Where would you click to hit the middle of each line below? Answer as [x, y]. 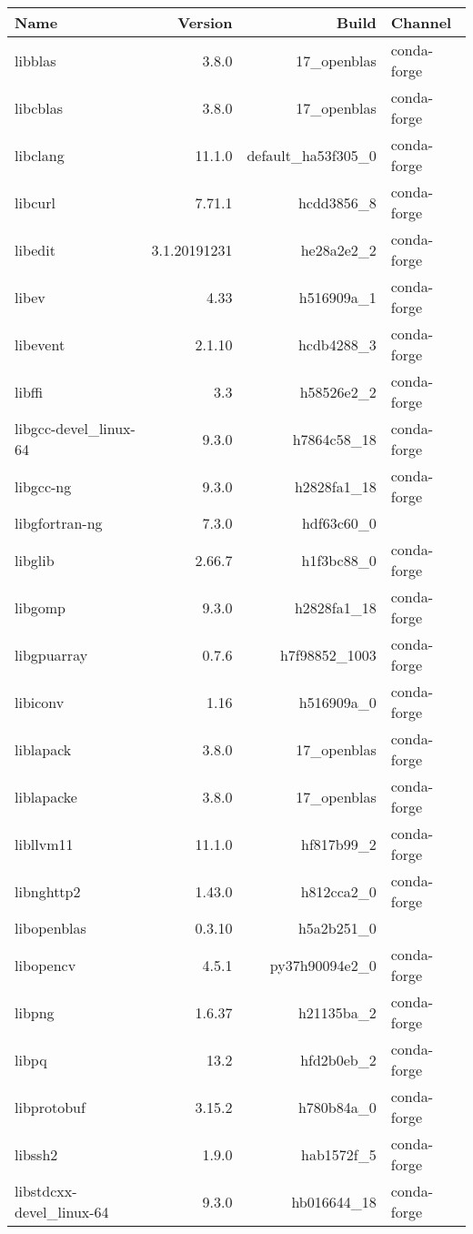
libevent [40, 344]
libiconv [40, 702]
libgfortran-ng [59, 523]
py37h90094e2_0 [323, 965]
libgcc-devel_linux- [75, 428]
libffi [29, 391]
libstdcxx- [46, 1191]
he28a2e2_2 [338, 249]
